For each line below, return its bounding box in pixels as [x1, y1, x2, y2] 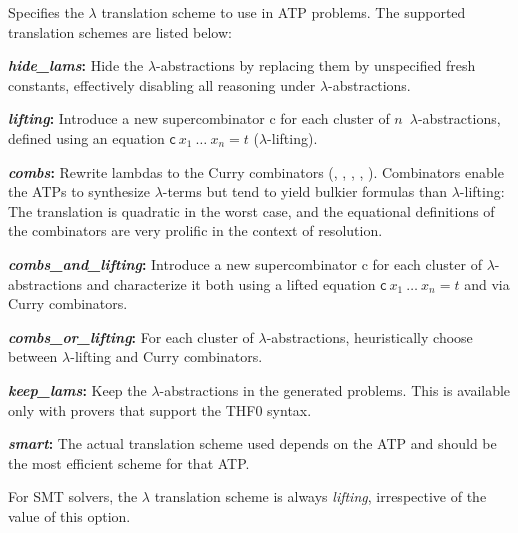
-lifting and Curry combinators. [70, 346, 263, 367]
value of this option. [8, 505, 131, 526]
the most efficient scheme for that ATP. [8, 452, 250, 473]
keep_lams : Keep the [8, 379, 147, 400]
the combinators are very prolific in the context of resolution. [8, 220, 383, 241]
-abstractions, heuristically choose [266, 326, 473, 347]
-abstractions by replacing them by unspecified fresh [156, 55, 476, 76]
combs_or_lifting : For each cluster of [8, 326, 254, 347]
